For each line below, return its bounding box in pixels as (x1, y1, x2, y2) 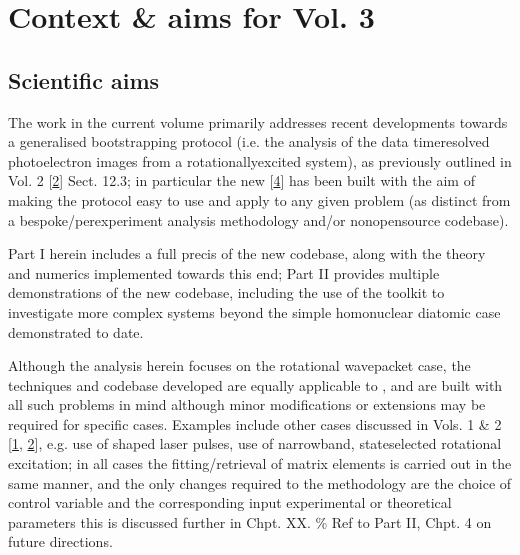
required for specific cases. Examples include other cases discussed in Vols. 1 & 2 (8, 413, 502, 434)
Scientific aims (8, 64, 160, 95)
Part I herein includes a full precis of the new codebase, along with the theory (8, 243, 486, 264)
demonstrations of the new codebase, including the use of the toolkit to (8, 282, 445, 303)
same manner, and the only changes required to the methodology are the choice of (8, 472, 512, 493)
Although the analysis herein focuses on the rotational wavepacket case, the (8, 355, 471, 376)
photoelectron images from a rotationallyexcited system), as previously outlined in (8, 150, 512, 171)
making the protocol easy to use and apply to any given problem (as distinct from (8, 189, 511, 210)
